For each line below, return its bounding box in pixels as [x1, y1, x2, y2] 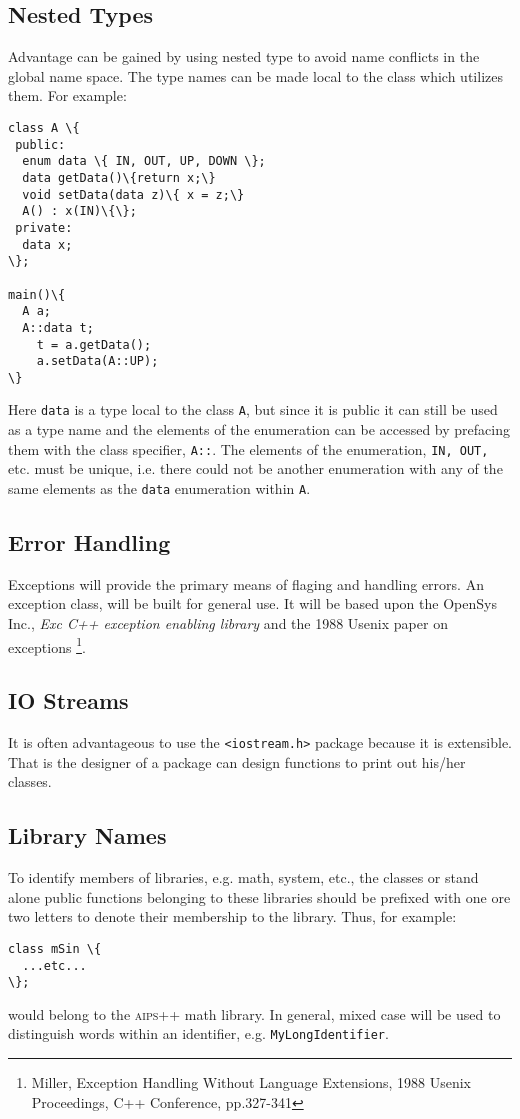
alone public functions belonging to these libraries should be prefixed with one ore [8, 886, 511, 907]
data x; [22, 237, 73, 252]
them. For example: [8, 85, 127, 106]
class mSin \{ [8, 941, 102, 956]
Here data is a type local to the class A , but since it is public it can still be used [8, 399, 498, 420]
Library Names [8, 820, 167, 851]
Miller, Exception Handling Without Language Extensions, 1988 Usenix [31, 1072, 471, 1093]
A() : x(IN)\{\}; [22, 204, 137, 219]
